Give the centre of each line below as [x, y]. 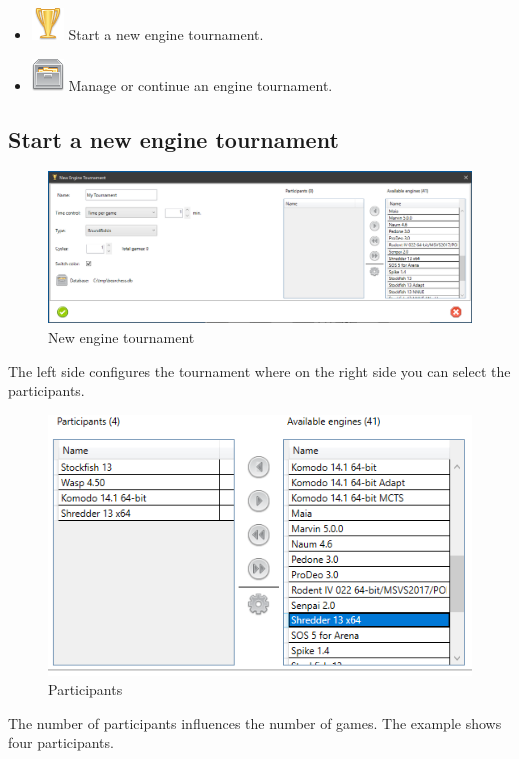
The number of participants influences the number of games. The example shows [255, 722]
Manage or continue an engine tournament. [200, 84]
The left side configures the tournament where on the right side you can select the [259, 370]
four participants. [61, 742]
